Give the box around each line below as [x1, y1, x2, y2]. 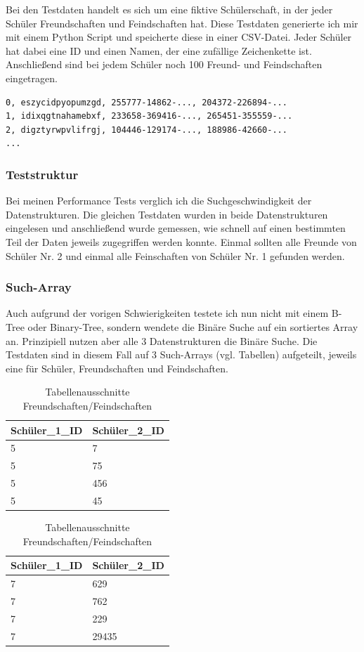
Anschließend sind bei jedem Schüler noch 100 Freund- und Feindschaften [6, 57, 323, 72]
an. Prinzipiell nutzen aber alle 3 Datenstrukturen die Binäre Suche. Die [6, 333, 318, 348]
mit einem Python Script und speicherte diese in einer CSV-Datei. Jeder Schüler [6, 30, 352, 44]
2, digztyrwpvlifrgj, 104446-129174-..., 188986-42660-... [6, 124, 287, 135]
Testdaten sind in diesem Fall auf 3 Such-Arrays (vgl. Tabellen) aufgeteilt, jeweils [6, 347, 357, 362]
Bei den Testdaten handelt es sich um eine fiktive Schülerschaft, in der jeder [6, 2, 333, 16]
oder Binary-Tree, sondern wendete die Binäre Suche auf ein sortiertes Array [27, 319, 358, 334]
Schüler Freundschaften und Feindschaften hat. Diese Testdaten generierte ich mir [6, 15, 358, 30]
